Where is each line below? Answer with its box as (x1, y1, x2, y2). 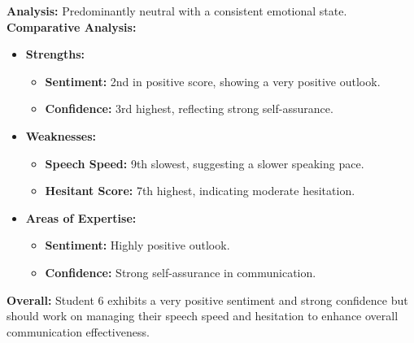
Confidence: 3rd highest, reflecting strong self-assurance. (45, 100, 333, 117)
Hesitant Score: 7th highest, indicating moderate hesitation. (45, 182, 355, 199)
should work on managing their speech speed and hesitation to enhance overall (7, 307, 399, 324)
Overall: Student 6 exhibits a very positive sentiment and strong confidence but (7, 291, 408, 308)
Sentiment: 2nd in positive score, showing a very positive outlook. (45, 72, 381, 89)
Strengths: (25, 46, 85, 63)
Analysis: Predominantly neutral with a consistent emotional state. (7, 2, 347, 19)
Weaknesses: (25, 127, 97, 144)
